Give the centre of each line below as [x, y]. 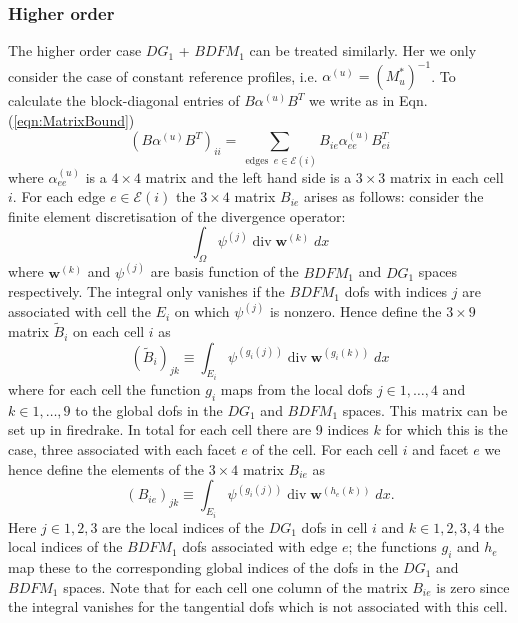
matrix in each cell [447, 176]
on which [202, 311]
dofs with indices [396, 291]
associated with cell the [79, 311]
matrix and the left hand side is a [248, 176]
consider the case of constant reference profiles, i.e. [163, 75]
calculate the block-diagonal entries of [124, 100]
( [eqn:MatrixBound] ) [71, 119]
